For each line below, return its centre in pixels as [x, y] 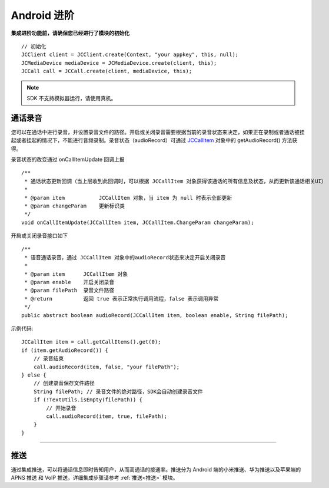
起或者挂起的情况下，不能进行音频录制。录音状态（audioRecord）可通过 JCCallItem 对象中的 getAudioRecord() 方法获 [154, 140]
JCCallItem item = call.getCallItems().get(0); [91, 342]
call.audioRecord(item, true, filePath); [107, 416]
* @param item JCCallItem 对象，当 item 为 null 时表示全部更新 [128, 198]
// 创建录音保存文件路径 [64, 383]
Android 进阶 [43, 15]
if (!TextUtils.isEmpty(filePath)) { [88, 400]
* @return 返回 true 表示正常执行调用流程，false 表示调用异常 [122, 299]
